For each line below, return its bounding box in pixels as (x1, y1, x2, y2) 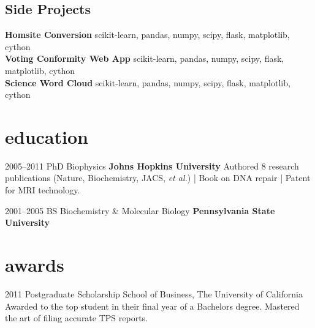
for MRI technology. (5, 184, 80, 196)
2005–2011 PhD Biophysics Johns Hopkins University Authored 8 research (5, 159, 299, 172)
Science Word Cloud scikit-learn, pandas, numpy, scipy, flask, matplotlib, (5, 76, 290, 89)
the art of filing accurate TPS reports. (5, 311, 148, 324)
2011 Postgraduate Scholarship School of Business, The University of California (5, 287, 303, 300)
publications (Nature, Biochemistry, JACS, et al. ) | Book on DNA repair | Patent (5, 171, 311, 184)
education (5, 124, 88, 149)
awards (5, 252, 64, 277)
